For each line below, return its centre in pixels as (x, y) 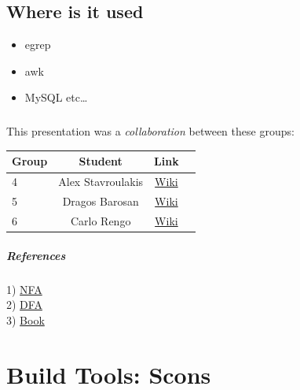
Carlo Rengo (101, 220)
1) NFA (24, 289)
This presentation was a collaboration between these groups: (150, 131)
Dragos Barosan (101, 201)
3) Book (26, 319)
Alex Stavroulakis (101, 182)
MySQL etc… (56, 97)
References (36, 255)
